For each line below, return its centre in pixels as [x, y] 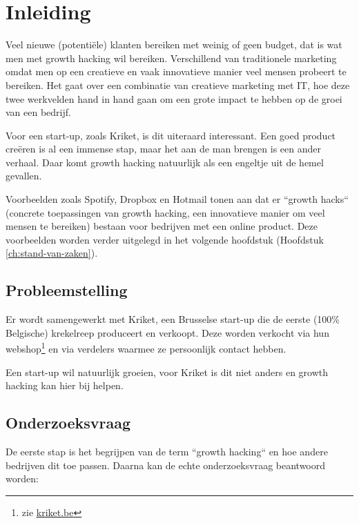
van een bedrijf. [38, 112]
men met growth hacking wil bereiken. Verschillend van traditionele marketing [171, 58]
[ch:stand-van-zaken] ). [52, 253]
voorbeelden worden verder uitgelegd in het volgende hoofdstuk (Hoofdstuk [165, 239]
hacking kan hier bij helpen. [65, 385]
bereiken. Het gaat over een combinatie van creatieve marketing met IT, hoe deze [178, 85]
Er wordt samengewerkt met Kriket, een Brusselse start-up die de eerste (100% [173, 319]
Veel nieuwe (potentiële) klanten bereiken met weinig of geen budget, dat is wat [174, 45]
